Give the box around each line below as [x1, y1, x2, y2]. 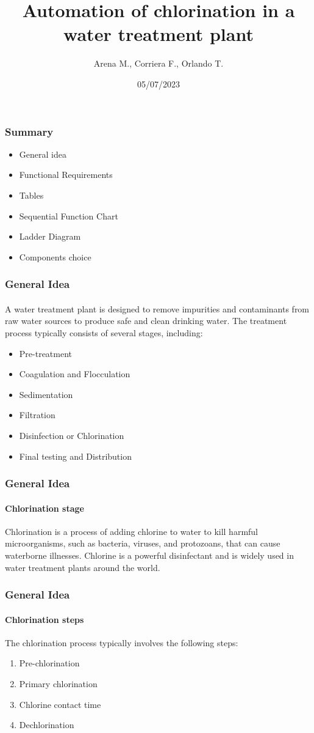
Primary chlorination [19, 677, 98, 690]
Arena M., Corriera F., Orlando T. [93, 57, 224, 70]
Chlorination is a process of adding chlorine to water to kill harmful [5, 525, 259, 537]
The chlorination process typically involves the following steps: [5, 636, 238, 649]
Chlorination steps [5, 613, 84, 625]
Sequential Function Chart [19, 209, 118, 222]
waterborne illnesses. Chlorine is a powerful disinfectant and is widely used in [5, 548, 294, 561]
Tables [19, 188, 44, 201]
